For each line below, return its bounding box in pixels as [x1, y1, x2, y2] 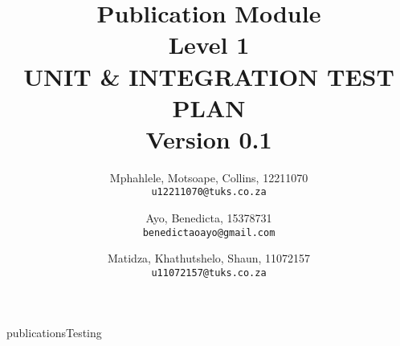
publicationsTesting [6, 324, 102, 340]
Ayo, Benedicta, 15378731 [145, 210, 272, 226]
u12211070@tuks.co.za [151, 186, 267, 198]
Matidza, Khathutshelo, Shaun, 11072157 [107, 250, 311, 267]
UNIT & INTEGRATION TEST [23, 59, 394, 92]
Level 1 [168, 28, 250, 61]
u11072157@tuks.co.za [151, 267, 267, 279]
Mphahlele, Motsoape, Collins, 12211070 [109, 169, 308, 185]
